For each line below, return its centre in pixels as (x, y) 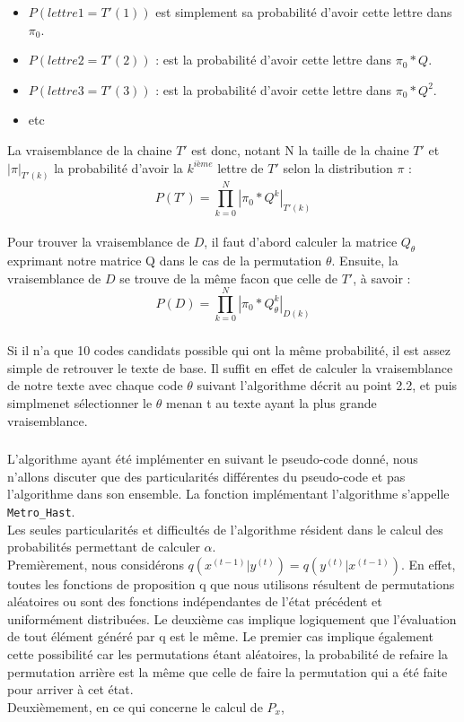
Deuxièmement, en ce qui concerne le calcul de (135, 706)
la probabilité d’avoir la (118, 167)
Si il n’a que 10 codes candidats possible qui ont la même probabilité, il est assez (229, 350)
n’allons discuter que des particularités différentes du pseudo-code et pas (206, 476)
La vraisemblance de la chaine (90, 149)
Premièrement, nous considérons (96, 564)
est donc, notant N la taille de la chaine (300, 149)
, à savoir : (382, 278)
